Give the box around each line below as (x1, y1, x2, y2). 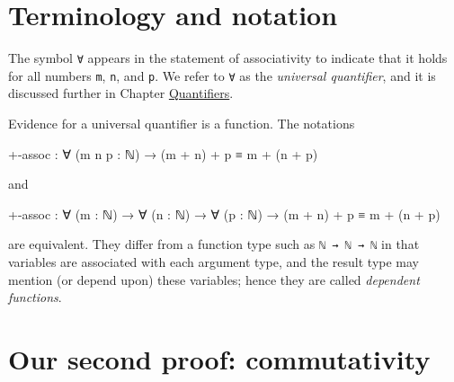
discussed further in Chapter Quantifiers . (8, 84, 234, 102)
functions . (8, 288, 62, 306)
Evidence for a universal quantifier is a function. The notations (8, 114, 355, 132)
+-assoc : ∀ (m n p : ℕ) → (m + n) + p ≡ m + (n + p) (8, 144, 318, 163)
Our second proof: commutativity (8, 341, 431, 377)
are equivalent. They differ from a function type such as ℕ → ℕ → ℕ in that (8, 235, 420, 253)
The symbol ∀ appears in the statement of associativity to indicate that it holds (8, 49, 448, 67)
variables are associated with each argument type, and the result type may (8, 253, 419, 271)
